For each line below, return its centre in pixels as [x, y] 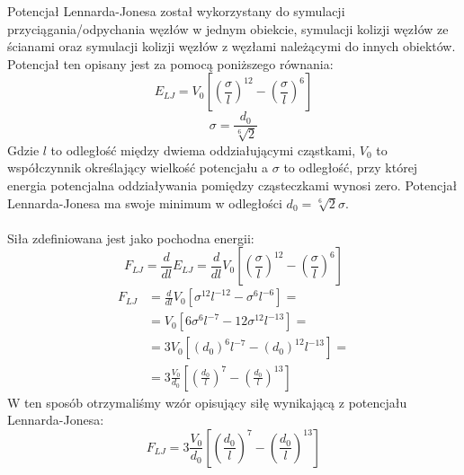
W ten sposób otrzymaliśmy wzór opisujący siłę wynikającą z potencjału [207, 402]
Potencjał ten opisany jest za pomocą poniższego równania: [170, 63]
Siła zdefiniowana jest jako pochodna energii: [131, 237]
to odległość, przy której [351, 167]
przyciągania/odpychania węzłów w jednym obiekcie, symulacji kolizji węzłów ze [228, 28]
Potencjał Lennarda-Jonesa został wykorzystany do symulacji [176, 11]
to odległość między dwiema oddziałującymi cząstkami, [203, 150]
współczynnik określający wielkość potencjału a [138, 167]
